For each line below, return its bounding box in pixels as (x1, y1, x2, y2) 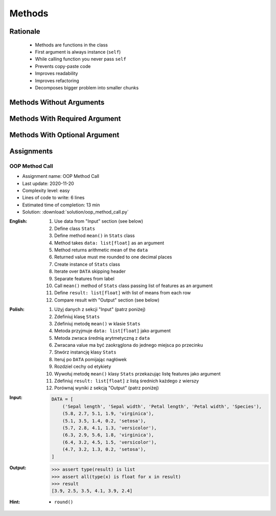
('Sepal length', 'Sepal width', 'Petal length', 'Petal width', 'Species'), (62, 404, 262, 409)
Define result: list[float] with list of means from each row (54, 290, 191, 296)
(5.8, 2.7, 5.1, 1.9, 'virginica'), (62, 411, 154, 416)
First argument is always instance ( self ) (35, 49, 121, 55)
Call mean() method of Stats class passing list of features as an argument (54, 283, 213, 289)
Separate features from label (54, 275, 114, 282)
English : (9, 218, 28, 224)
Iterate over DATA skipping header (54, 268, 126, 274)
